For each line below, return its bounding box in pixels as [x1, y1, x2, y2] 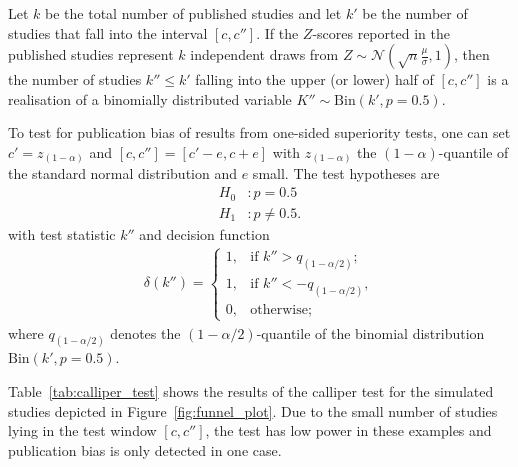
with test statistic [8, 223, 116, 244]
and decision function [139, 223, 270, 244]
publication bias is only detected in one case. [8, 439, 282, 460]
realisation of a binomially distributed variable [8, 88, 292, 109]
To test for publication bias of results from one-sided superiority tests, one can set [8, 122, 511, 143]
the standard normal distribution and [8, 163, 237, 184]
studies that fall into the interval [8, 22, 208, 43]
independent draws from [190, 44, 339, 65]
